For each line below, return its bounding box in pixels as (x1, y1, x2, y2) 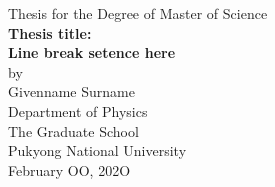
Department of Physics (8, 100, 148, 121)
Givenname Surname (8, 81, 135, 102)
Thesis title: (8, 22, 92, 43)
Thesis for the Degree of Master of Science (8, 3, 268, 23)
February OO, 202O (8, 159, 131, 180)
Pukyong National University (8, 140, 187, 161)
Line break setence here (8, 42, 176, 63)
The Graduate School (8, 120, 139, 141)
